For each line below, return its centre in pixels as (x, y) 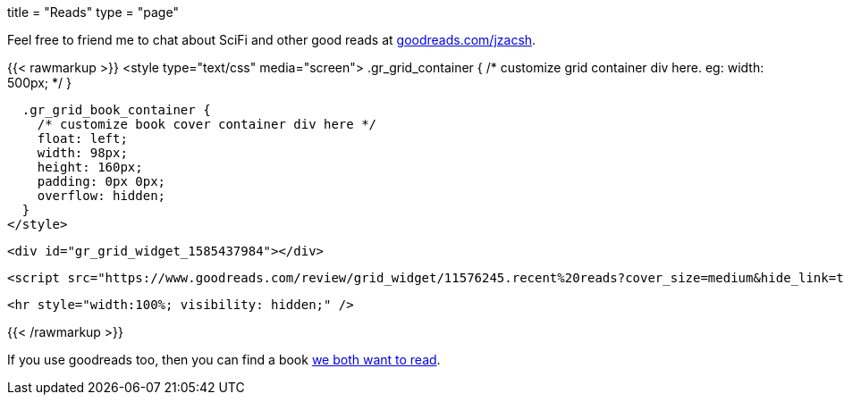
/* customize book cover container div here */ (207, 124)
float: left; (82, 138)
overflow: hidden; (101, 196)
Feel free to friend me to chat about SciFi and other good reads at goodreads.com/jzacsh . (272, 40)
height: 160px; (90, 167)
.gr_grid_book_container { (116, 110)
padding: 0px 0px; (101, 181)
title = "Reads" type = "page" (93, 12)
